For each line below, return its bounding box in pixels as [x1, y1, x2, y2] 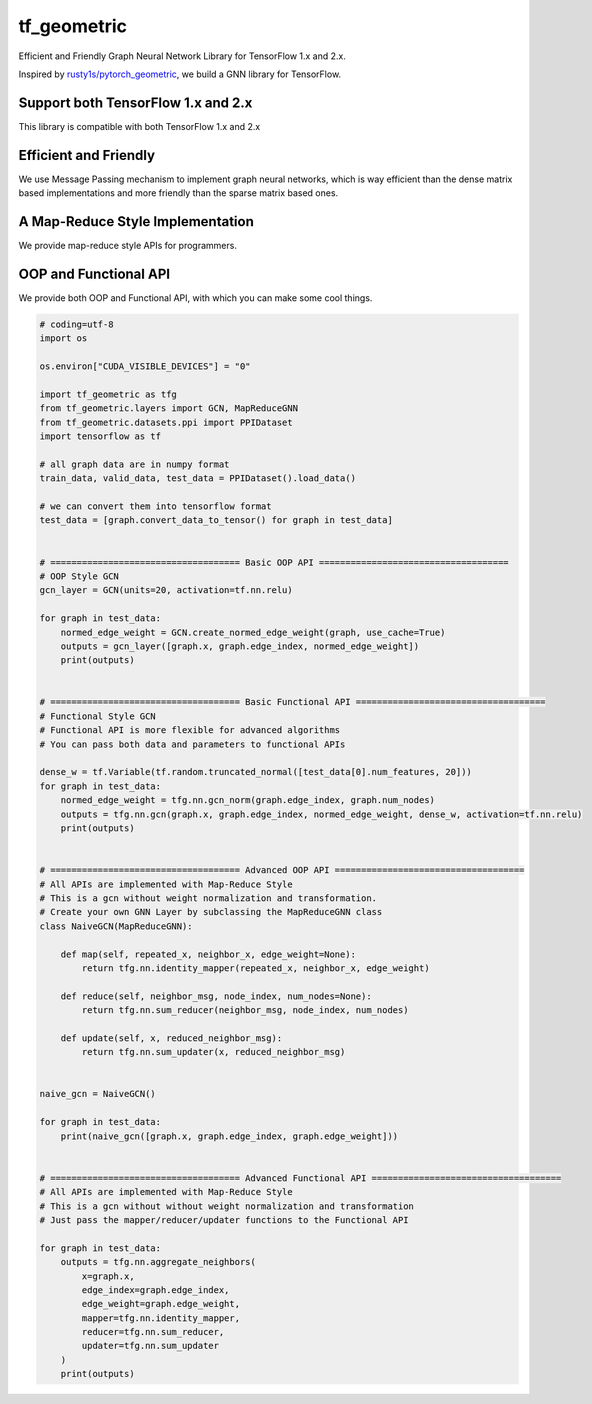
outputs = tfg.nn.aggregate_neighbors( [60, 1256, 257, 1268]
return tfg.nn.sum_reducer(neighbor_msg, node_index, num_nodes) [81, 1005, 409, 1016]
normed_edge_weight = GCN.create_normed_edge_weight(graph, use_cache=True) [60, 626, 446, 638]
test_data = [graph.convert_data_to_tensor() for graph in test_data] [39, 515, 394, 526]
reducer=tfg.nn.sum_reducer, [81, 1326, 225, 1338]
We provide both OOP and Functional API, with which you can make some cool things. [18, 291, 373, 304]
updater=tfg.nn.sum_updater [81, 1340, 220, 1352]
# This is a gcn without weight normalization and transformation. [39, 892, 378, 904]
